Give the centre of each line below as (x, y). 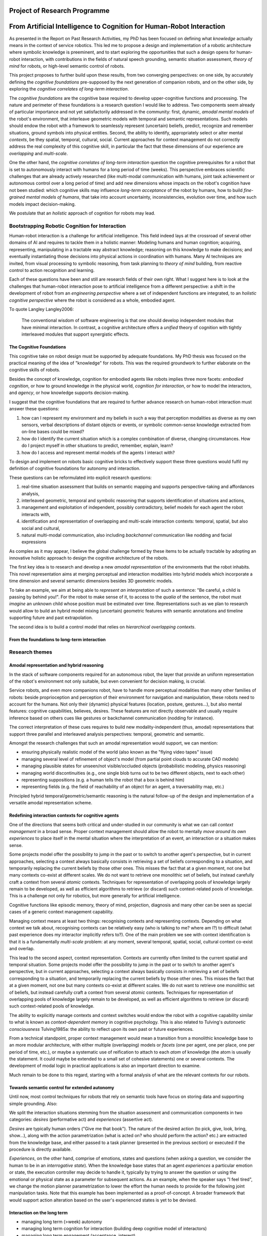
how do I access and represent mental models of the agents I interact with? (98, 452)
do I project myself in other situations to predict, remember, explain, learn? (97, 445)
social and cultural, (41, 528)
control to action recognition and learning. (52, 270)
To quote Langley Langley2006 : (42, 309)
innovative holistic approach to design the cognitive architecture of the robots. (89, 558)
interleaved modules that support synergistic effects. (75, 334)
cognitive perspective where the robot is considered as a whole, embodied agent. (92, 300)
